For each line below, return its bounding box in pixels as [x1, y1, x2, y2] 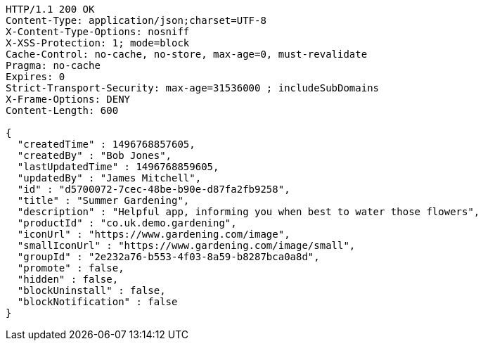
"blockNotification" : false [17, 296, 178, 307]
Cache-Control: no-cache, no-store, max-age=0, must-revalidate [6, 49, 368, 60]
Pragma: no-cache [6, 60, 101, 71]
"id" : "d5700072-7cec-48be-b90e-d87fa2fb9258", [17, 184, 290, 195]
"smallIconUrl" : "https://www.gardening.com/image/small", [17, 240, 356, 251]
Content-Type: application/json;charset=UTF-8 [6, 15, 266, 26]
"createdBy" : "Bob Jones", [17, 150, 172, 161]
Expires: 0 [6, 71, 65, 82]
